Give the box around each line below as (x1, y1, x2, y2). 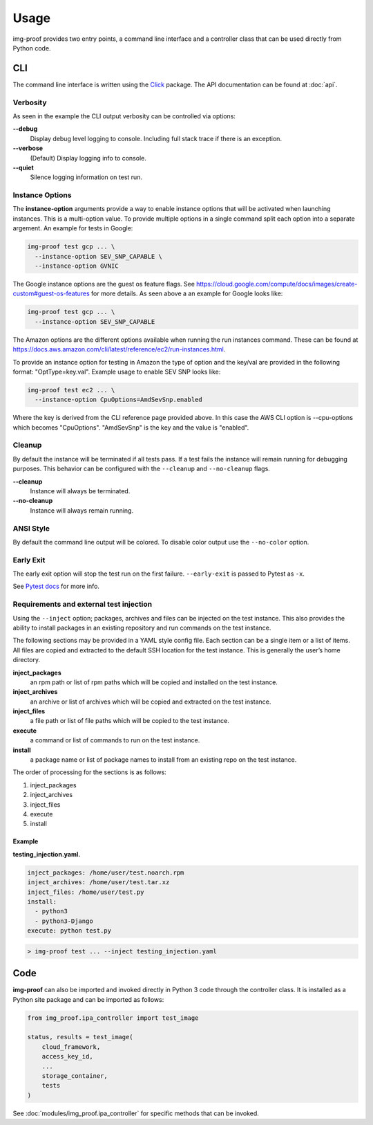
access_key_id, (41, 1052, 93, 1061)
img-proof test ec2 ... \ (27, 386, 115, 394)
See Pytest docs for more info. (12, 582, 100, 591)
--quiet (12, 163, 34, 172)
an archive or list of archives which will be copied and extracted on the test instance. (30, 697, 271, 706)
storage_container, (41, 1072, 108, 1079)
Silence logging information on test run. (30, 173, 143, 181)
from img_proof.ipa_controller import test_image (27, 1014, 199, 1022)
